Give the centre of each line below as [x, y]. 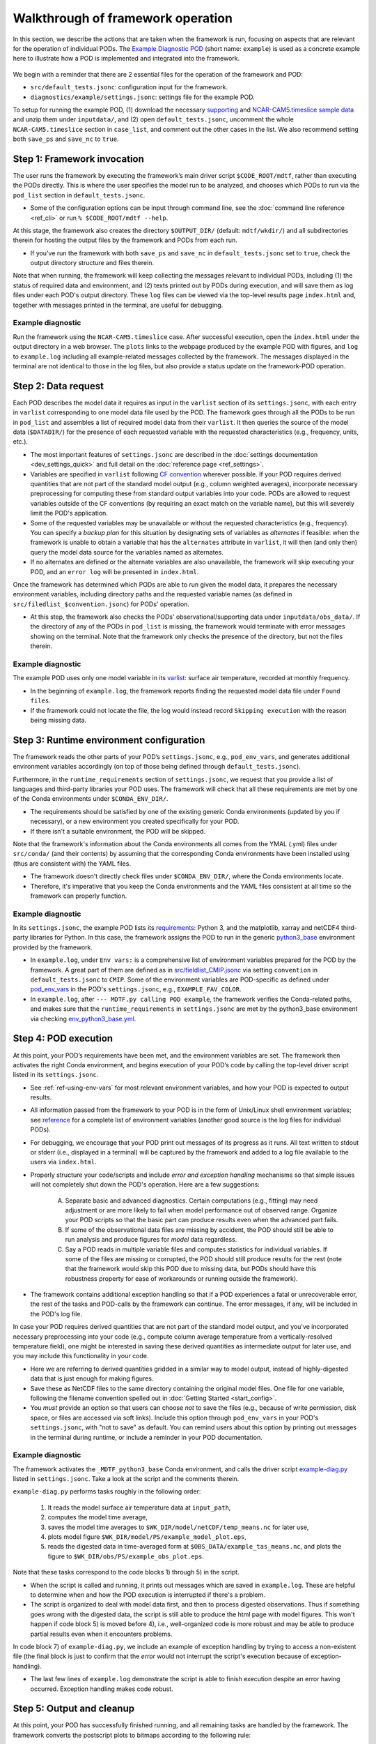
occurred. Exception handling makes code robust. [102, 1689]
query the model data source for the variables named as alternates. [127, 552]
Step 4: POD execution [63, 1038]
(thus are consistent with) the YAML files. [72, 863]
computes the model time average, [97, 1517]
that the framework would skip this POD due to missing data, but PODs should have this [191, 1269]
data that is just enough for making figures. [92, 1378]
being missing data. [58, 720]
